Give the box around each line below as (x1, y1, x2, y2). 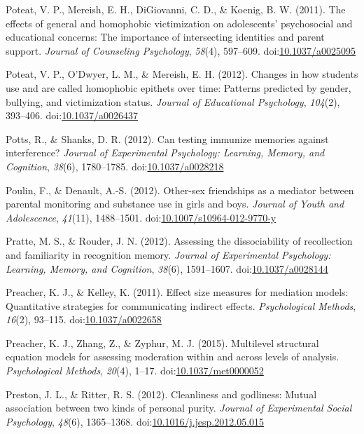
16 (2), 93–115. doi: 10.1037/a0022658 (6, 312, 162, 327)
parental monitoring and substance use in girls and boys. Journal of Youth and (6, 196, 344, 211)
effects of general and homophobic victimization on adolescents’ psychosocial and (6, 15, 353, 30)
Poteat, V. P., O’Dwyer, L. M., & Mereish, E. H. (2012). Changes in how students (6, 67, 358, 81)
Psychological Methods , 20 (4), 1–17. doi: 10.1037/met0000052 (6, 363, 264, 378)
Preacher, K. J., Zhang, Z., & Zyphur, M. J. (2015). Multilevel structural (6, 335, 319, 350)
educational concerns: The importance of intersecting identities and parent (6, 29, 325, 44)
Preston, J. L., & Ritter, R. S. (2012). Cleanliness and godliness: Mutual (6, 386, 317, 401)
